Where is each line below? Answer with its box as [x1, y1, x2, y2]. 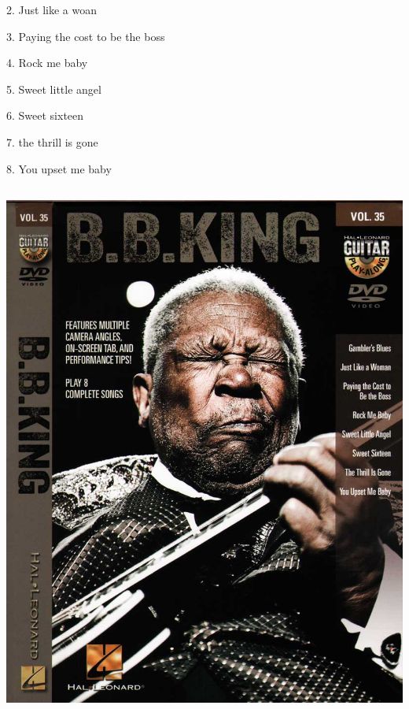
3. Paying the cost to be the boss [6, 28, 165, 44]
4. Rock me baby [6, 54, 88, 71]
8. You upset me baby [6, 160, 112, 176]
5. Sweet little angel [6, 80, 101, 97]
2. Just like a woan [6, 2, 97, 17]
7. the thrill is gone [6, 133, 98, 150]
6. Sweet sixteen [6, 107, 84, 124]
